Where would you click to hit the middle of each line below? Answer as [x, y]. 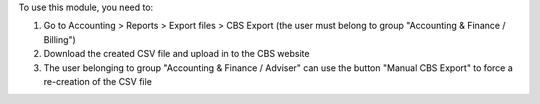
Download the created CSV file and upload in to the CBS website [176, 54]
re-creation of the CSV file [97, 81]
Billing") [60, 39]
